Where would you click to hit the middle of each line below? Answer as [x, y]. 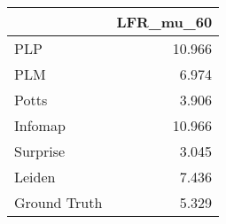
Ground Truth [58, 202]
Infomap [40, 125]
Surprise [40, 151]
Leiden [35, 177]
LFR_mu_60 [164, 22]
